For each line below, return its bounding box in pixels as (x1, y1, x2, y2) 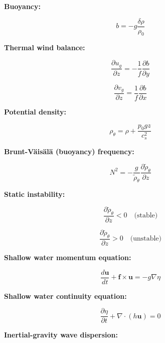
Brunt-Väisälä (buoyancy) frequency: (4, 146, 134, 156)
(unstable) (130, 235, 162, 243)
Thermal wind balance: (4, 42, 85, 53)
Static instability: (4, 189, 65, 199)
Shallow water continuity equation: (4, 290, 127, 301)
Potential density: (4, 106, 66, 117)
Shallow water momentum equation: (4, 252, 131, 263)
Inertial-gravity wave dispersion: (4, 329, 118, 340)
